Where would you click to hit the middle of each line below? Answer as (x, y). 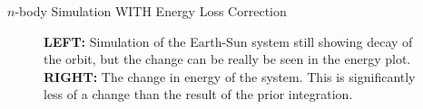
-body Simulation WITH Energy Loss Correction (151, 11)
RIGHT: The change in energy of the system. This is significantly (230, 76)
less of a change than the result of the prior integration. (198, 94)
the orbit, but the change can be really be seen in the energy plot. (227, 59)
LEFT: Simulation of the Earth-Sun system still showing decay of (228, 41)
